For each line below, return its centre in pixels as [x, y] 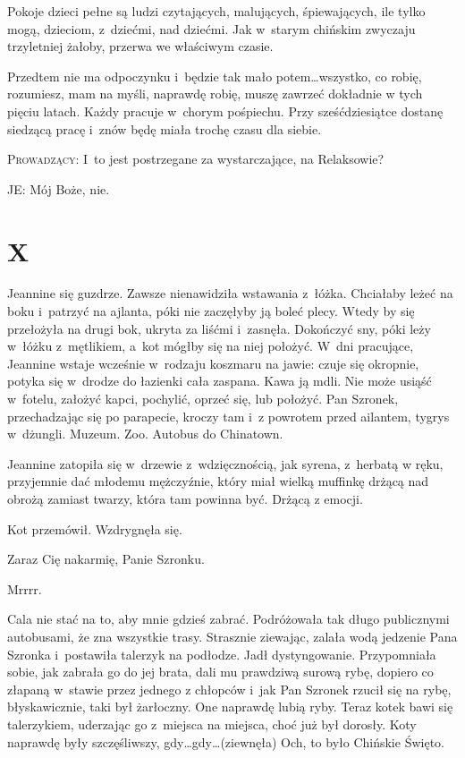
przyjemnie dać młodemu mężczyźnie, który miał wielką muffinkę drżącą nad [218, 481]
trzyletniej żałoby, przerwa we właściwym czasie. [140, 46]
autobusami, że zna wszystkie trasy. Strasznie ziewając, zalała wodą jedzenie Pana [232, 636]
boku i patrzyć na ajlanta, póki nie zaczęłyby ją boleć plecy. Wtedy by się [211, 311]
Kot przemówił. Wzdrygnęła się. [95, 528]
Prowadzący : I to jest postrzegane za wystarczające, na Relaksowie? [196, 159]
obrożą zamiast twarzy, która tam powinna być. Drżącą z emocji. [185, 498]
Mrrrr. [25, 588]
